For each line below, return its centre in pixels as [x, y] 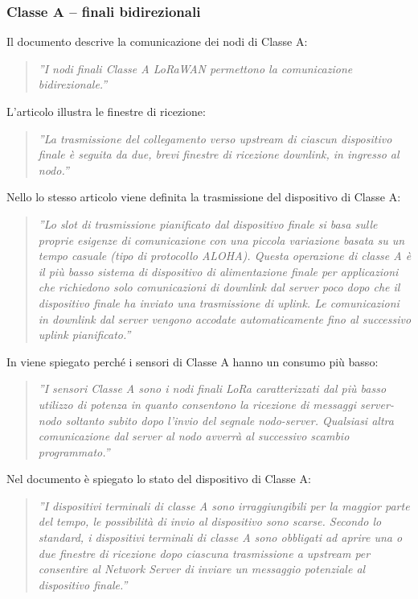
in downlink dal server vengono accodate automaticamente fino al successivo [225, 318]
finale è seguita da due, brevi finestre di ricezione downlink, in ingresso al [219, 154]
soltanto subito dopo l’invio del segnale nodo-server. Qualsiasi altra [229, 420]
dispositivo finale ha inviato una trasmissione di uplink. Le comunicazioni [219, 302]
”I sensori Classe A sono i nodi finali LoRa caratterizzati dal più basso [212, 388]
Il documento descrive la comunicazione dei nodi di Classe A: [157, 41]
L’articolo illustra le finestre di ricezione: [106, 111]
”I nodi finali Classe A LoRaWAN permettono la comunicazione [195, 68]
